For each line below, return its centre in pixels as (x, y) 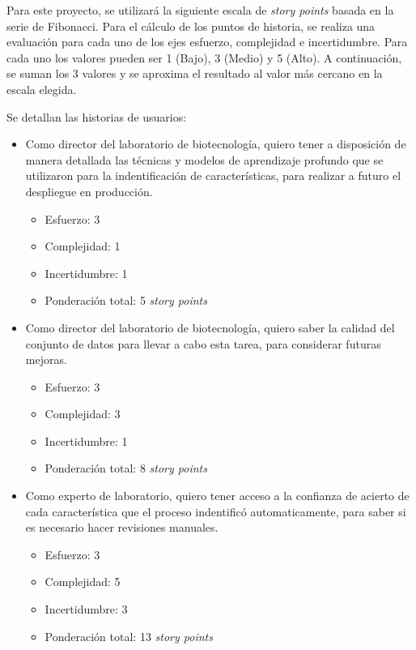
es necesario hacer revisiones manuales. (122, 527)
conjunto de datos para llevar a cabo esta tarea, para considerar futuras (203, 343)
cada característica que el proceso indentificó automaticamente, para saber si (216, 511)
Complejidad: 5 (83, 582)
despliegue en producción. (89, 191)
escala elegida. (42, 89)
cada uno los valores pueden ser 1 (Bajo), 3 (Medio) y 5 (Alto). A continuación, (204, 57)
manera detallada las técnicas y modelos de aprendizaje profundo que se (204, 159)
